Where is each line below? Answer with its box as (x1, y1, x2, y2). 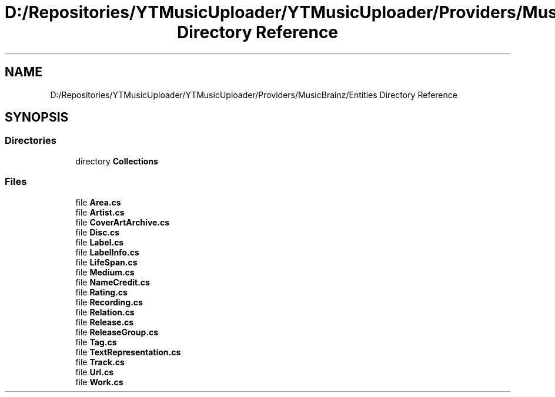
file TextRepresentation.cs (75, 346, 181, 357)
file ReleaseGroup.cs (75, 327, 159, 337)
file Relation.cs (75, 307, 135, 317)
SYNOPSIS (5, 110, 69, 125)
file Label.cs (75, 237, 124, 247)
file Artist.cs (75, 207, 125, 217)
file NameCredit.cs (75, 277, 150, 287)
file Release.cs (75, 317, 134, 327)
